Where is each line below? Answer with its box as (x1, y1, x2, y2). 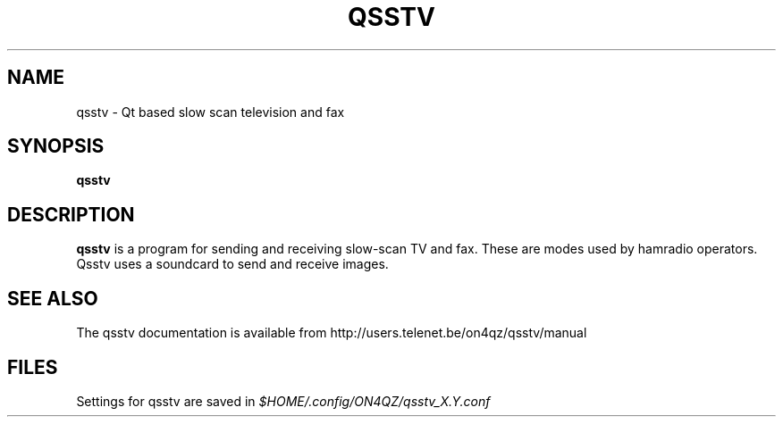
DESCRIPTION (7, 203, 135, 226)
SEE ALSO (7, 287, 98, 310)
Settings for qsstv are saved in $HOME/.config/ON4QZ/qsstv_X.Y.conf (76, 393, 491, 409)
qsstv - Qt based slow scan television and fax (76, 104, 345, 120)
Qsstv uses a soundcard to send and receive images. (76, 256, 389, 272)
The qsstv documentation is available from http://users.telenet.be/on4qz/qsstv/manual (76, 325, 587, 341)
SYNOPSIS (7, 135, 105, 158)
